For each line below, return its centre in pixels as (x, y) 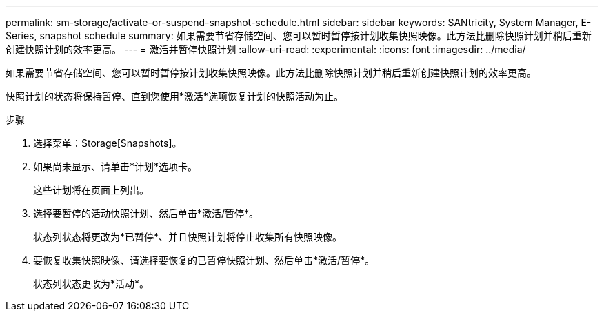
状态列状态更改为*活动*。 (91, 284)
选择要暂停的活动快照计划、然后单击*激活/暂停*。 (146, 213)
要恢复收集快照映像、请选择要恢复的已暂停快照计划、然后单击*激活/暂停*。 (204, 260)
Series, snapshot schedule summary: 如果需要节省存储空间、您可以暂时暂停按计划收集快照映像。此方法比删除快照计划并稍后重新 (299, 35)
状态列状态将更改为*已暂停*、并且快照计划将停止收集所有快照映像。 (188, 237)
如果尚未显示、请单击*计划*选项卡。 (115, 166)
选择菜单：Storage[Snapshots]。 (108, 143)
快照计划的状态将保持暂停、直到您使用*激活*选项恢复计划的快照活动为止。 (175, 96)
